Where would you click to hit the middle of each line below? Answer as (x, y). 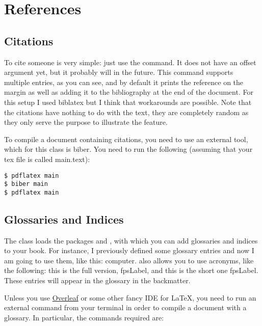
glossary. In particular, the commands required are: (84, 317)
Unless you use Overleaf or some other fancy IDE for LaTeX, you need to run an (130, 297)
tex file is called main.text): (47, 159)
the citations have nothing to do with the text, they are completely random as (126, 112)
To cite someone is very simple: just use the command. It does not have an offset (130, 62)
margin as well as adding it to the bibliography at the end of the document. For (129, 92)
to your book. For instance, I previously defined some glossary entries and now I (129, 250)
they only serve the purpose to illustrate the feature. (86, 122)
